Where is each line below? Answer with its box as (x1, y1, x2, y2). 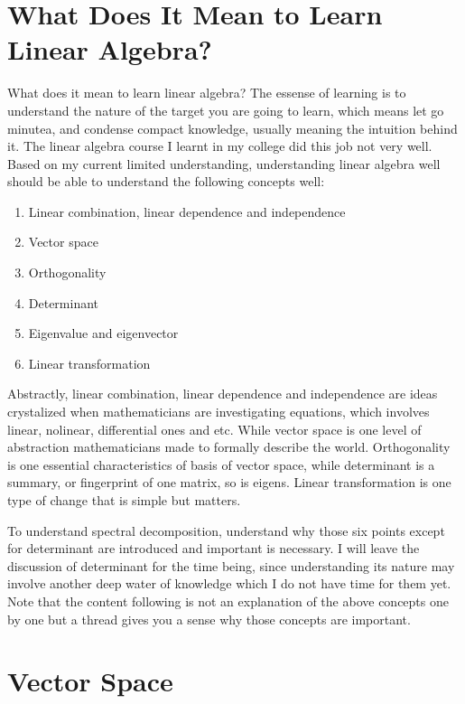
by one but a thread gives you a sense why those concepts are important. (7, 609, 411, 628)
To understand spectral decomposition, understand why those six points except (7, 521, 445, 540)
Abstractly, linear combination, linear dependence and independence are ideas (7, 384, 438, 403)
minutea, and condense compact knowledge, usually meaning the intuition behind (7, 118, 458, 137)
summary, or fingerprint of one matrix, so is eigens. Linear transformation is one (7, 473, 451, 492)
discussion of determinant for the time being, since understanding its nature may (7, 556, 455, 575)
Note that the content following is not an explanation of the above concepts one (7, 591, 449, 610)
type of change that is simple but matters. (7, 491, 241, 509)
